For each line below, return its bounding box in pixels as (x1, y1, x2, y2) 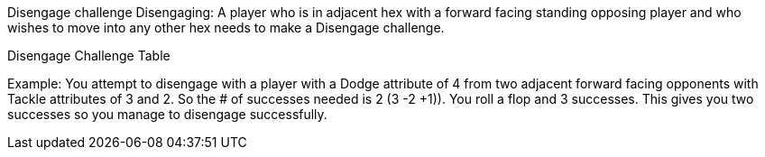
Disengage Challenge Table (7, 48, 171, 63)
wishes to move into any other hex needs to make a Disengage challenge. (7, 20, 445, 35)
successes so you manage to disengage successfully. (7, 106, 327, 122)
